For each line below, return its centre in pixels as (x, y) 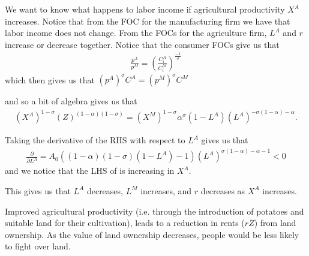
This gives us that (38, 190)
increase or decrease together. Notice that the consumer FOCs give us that (142, 44)
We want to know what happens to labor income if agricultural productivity (145, 9)
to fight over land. (38, 246)
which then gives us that (50, 79)
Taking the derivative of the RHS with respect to (95, 140)
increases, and (166, 190)
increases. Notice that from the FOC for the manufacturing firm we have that (148, 21)
